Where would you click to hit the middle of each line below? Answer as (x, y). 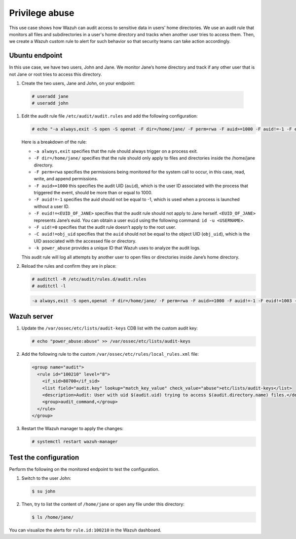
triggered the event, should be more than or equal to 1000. (93, 193)
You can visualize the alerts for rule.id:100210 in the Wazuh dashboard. (85, 530)
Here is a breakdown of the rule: (54, 142)
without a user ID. (52, 206)
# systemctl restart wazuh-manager (75, 442)
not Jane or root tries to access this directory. (55, 74)
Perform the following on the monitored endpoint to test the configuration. (84, 469)
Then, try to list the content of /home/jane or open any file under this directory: (103, 504)
